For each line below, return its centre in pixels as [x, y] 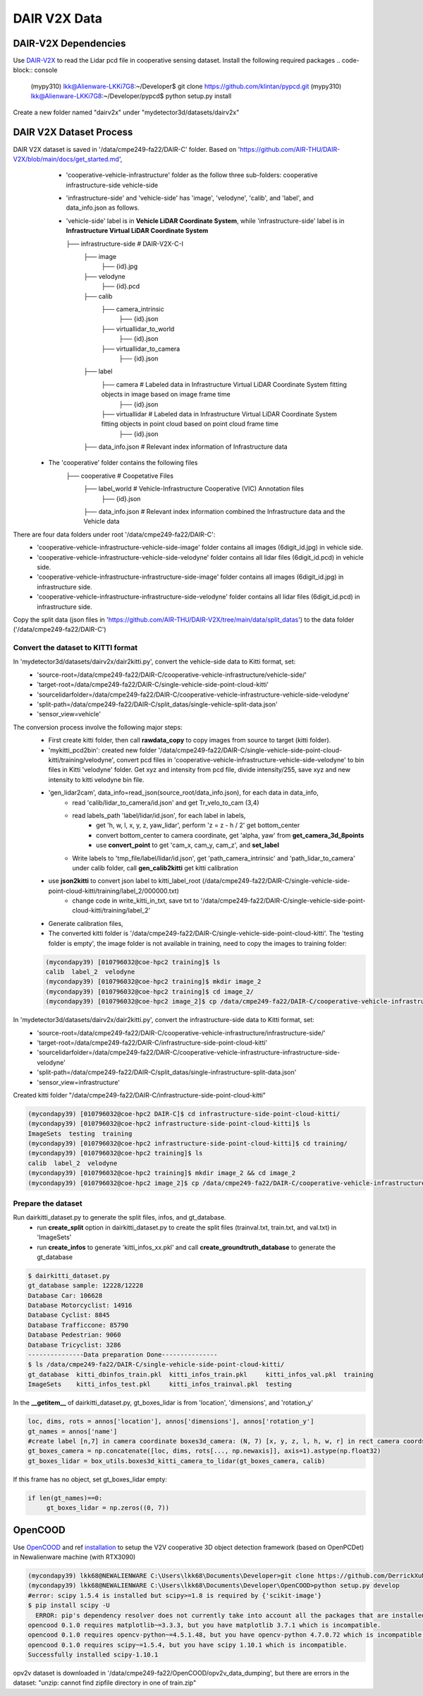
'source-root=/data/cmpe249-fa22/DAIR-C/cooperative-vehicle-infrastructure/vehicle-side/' [172, 675]
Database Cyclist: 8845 [69, 1315]
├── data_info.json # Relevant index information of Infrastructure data [186, 447]
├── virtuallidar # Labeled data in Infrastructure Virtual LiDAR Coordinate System [219, 414]
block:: [23, 70]
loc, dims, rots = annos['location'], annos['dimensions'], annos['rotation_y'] [171, 1421]
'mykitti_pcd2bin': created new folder [103, 750]
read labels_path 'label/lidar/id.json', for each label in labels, [159, 815]
